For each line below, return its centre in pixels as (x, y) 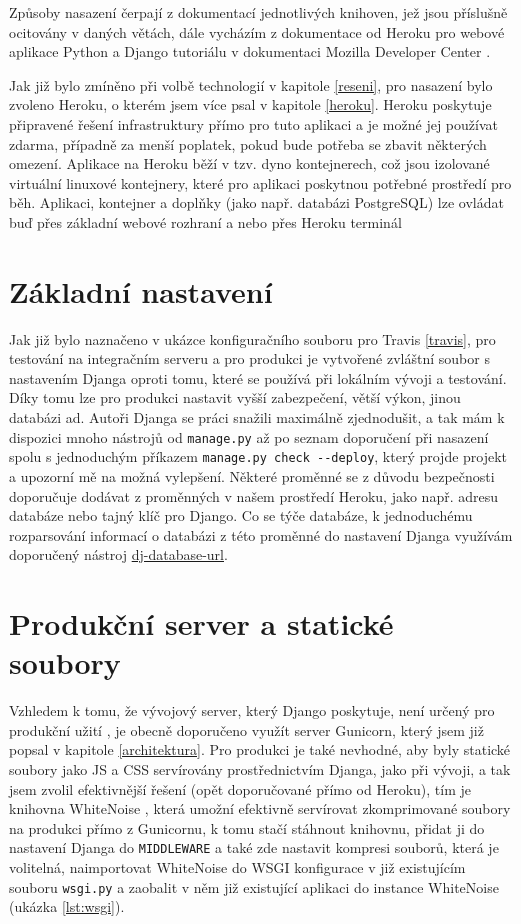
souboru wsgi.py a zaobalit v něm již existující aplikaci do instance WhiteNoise (254, 886)
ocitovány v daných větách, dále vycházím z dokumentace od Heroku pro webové (257, 31)
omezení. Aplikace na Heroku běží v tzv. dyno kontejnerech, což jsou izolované (249, 163)
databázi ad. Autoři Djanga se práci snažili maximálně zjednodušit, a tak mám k (257, 417)
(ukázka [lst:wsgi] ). (67, 906)
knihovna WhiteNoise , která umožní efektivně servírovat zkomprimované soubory (260, 808)
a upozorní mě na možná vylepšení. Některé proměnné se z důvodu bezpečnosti (252, 475)
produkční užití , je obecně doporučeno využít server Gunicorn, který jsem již (246, 729)
